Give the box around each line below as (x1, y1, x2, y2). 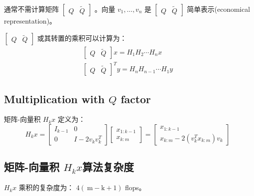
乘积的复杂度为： (19, 182, 74, 193)
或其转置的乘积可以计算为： (37, 32, 127, 43)
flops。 (125, 182, 146, 193)
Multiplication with (4, 91, 105, 106)
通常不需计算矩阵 (4, 4, 59, 14)
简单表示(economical (187, 4, 250, 14)
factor (120, 91, 151, 106)
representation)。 (4, 16, 56, 26)
